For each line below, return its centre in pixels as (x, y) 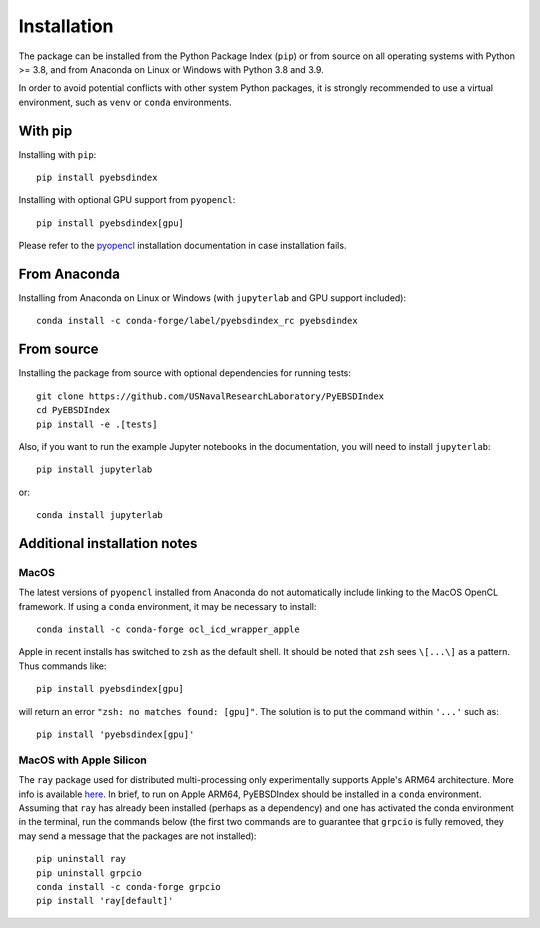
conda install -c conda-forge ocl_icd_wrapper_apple (168, 629)
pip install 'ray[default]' (105, 901)
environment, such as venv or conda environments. (125, 102)
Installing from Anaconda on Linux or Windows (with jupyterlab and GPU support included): (212, 298)
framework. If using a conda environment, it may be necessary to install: (167, 606)
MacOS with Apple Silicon (82, 760)
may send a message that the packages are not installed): (137, 836)
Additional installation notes (108, 543)
